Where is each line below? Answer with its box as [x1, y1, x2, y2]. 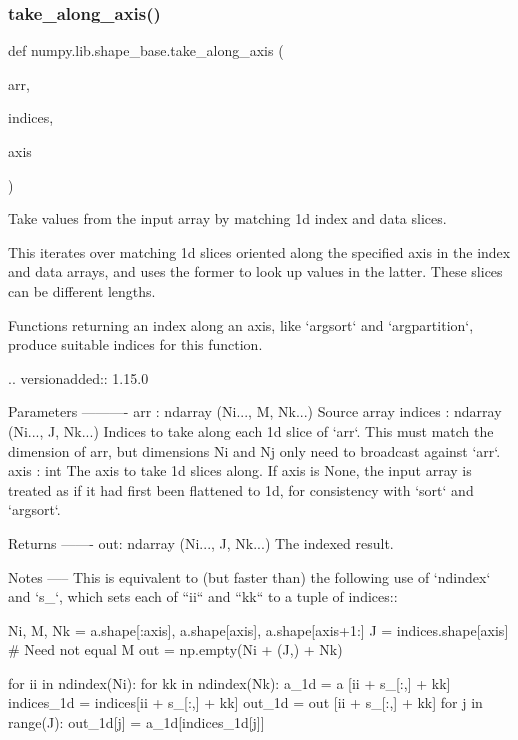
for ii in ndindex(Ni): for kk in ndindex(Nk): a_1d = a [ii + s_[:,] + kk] [8, 672, 451, 693]
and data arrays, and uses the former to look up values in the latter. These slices [8, 261, 503, 282]
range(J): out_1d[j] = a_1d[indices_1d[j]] [8, 712, 265, 733]
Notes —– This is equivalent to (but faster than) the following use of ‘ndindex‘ [8, 566, 491, 587]
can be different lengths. [8, 280, 156, 301]
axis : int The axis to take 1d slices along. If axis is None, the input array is [8, 460, 472, 481]
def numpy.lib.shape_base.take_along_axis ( [8, 40, 284, 61]
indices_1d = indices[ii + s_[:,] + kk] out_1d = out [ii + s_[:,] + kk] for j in [8, 692, 483, 713]
